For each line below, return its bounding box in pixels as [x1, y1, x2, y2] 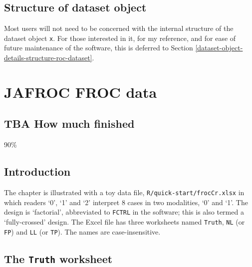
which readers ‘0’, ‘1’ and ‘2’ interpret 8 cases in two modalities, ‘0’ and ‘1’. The [4, 197, 248, 207]
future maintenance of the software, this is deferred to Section [4, 42, 193, 53]
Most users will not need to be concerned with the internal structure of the [4, 23, 234, 33]
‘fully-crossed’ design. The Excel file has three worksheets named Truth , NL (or [4, 216, 245, 227]
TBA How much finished [4, 116, 135, 131]
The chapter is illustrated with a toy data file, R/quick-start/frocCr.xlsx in [4, 187, 245, 198]
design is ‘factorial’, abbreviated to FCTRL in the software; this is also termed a [4, 207, 244, 217]
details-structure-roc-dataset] [4, 52, 92, 63]
